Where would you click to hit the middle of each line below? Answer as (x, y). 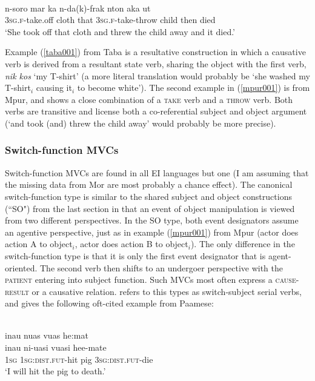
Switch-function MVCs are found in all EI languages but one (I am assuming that (157, 172)
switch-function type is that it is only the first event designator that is (135, 255)
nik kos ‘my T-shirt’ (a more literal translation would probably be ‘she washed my (157, 75)
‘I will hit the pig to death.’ (55, 371)
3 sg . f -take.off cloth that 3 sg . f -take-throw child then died (110, 20)
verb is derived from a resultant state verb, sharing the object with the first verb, (156, 63)
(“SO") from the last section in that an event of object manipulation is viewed (150, 208)
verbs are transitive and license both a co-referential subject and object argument (156, 111)
